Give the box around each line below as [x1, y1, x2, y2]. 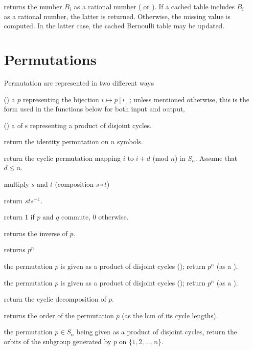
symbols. [117, 136, 143, 147]
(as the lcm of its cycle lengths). [122, 310, 218, 320]
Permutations [4, 49, 97, 69]
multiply [4, 179, 29, 189]
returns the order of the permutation [4, 310, 114, 320]
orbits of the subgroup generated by [4, 336, 112, 346]
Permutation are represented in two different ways [4, 77, 154, 87]
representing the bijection [23, 94, 99, 104]
